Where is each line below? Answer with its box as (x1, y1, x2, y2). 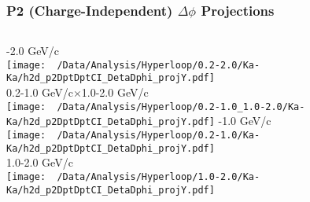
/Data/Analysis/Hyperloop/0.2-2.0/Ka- (57, 59, 260, 71)
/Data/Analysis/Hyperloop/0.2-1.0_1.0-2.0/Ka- (57, 101, 305, 112)
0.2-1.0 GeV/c (6, 84, 73, 101)
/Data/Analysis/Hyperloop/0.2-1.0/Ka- (57, 130, 260, 141)
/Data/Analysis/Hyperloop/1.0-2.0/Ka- (57, 171, 260, 182)
